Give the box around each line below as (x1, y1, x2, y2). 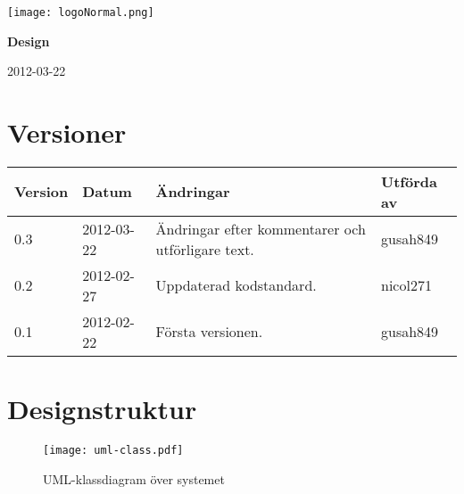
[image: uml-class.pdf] (43, 444, 184, 457)
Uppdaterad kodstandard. (155, 275, 317, 296)
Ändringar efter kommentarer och (155, 218, 366, 239)
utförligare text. (155, 238, 254, 259)
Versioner (7, 114, 127, 151)
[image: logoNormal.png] (7, 6, 154, 19)
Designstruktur (7, 391, 197, 427)
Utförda (381, 170, 437, 192)
